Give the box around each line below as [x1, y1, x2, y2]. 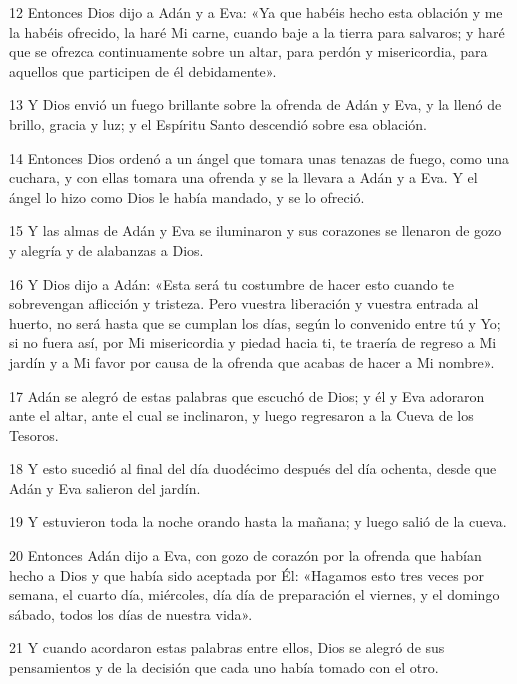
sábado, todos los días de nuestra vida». [9, 603, 253, 624]
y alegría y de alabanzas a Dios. [9, 239, 204, 260]
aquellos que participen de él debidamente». [9, 60, 277, 81]
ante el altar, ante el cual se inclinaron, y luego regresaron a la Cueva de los [9, 405, 474, 426]
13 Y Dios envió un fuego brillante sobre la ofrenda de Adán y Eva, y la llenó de [9, 94, 502, 115]
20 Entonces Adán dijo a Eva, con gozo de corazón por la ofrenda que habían [9, 545, 482, 566]
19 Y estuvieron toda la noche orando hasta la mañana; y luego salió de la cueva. [9, 511, 507, 532]
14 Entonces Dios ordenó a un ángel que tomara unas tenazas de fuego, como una [9, 147, 510, 168]
